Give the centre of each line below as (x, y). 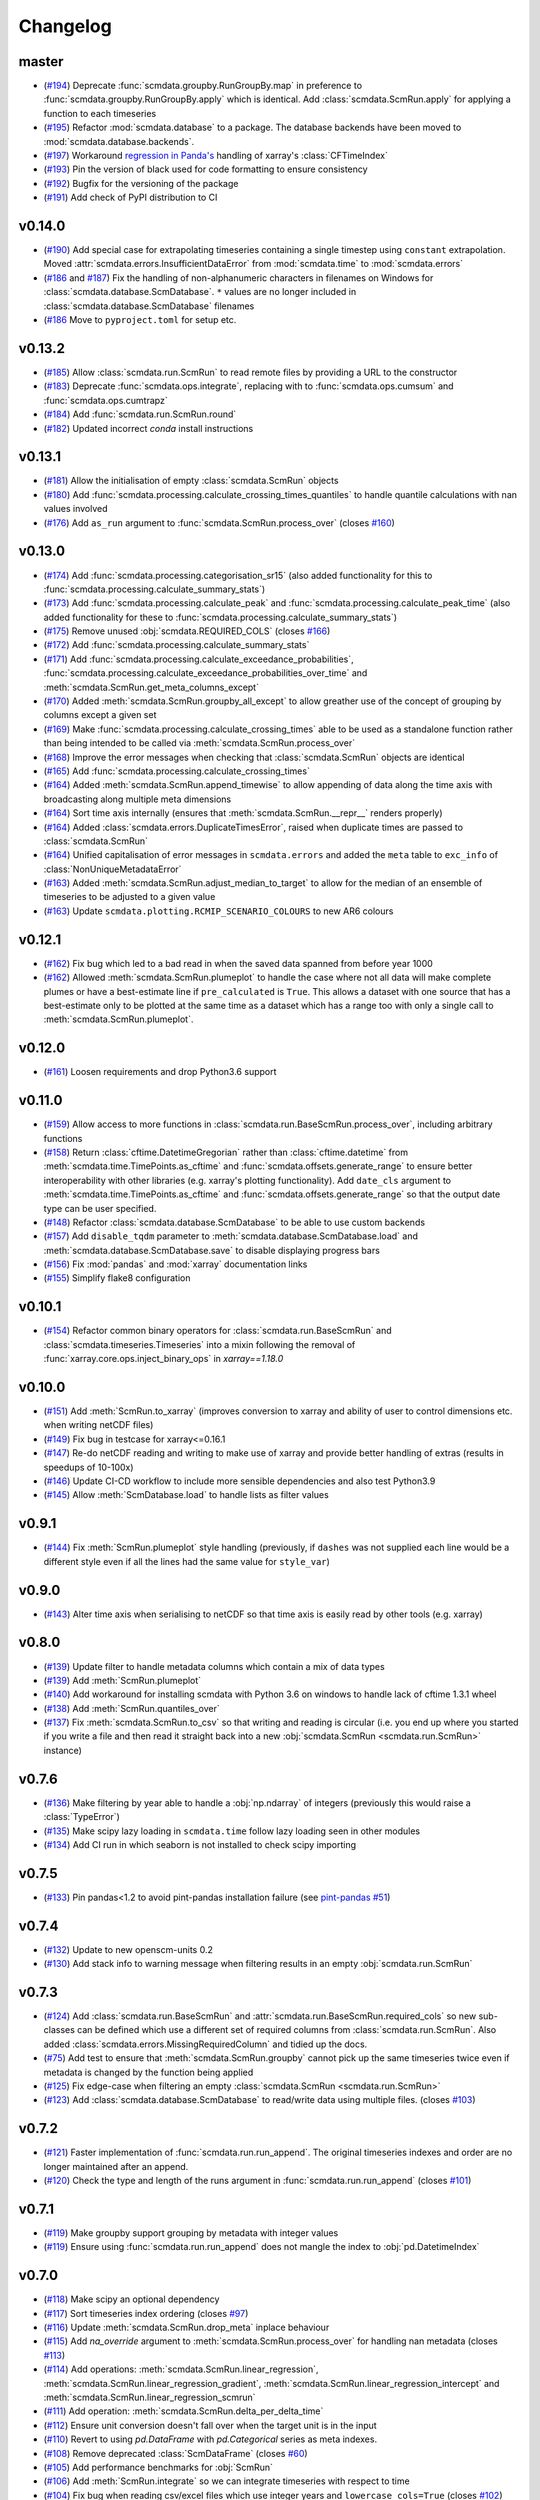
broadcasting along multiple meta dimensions (137, 799)
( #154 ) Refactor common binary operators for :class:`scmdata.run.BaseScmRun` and (217, 1331)
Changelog (65, 26)
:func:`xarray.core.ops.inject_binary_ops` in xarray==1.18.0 (163, 1359)
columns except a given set (100, 715)
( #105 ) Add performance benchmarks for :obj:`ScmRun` (158, 2467)
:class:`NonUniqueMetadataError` (112, 869)
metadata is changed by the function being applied (148, 2072)
